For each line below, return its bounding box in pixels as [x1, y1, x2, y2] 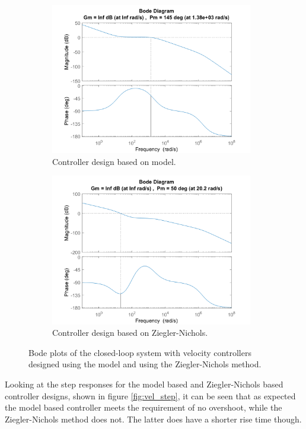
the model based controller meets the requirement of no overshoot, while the [5, 401, 282, 414]
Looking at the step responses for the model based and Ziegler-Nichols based [5, 378, 283, 390]
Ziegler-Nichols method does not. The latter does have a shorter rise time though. [5, 412, 302, 425]
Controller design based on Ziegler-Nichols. [52, 326, 208, 339]
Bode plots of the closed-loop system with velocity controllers [28, 346, 251, 358]
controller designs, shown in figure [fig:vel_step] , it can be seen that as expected [5, 389, 296, 402]
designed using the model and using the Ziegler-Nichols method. [28, 358, 262, 370]
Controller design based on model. [52, 155, 176, 167]
